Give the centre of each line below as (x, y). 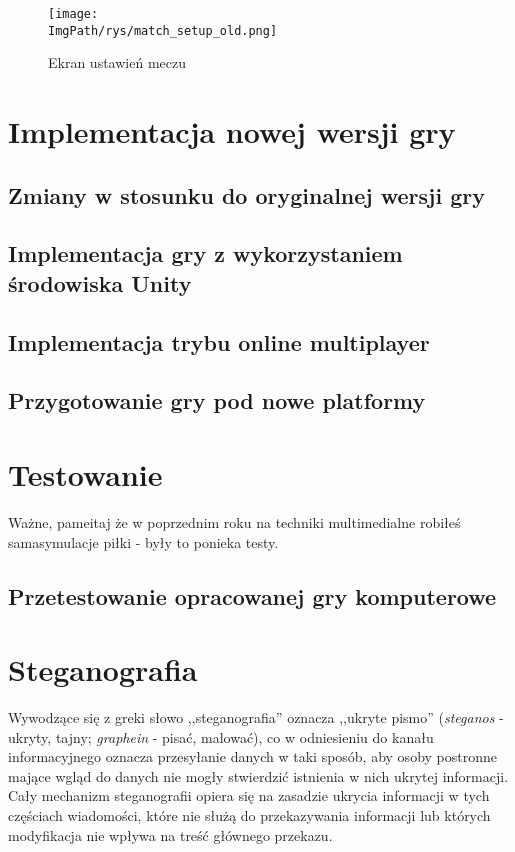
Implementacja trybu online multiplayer (219, 341)
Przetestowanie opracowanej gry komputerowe (252, 595)
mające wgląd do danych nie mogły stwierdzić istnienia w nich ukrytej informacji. (258, 775)
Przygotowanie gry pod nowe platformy (217, 400)
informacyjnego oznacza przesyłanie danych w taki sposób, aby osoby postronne (252, 756)
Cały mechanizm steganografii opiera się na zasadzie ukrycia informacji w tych (249, 795)
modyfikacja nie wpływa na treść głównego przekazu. (170, 834)
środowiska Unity (100, 282)
